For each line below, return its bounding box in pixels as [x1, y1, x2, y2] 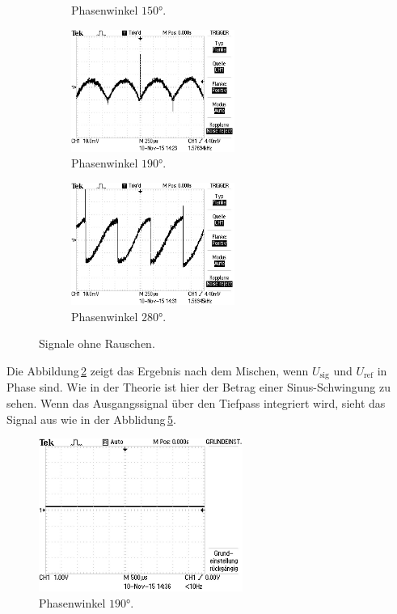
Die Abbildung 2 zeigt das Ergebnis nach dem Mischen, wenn [6, 362, 309, 379]
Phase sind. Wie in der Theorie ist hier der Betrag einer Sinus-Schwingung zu [6, 379, 391, 396]
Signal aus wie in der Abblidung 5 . [6, 410, 176, 427]
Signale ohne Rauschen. [39, 335, 155, 352]
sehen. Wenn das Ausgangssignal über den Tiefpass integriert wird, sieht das [6, 394, 386, 411]
